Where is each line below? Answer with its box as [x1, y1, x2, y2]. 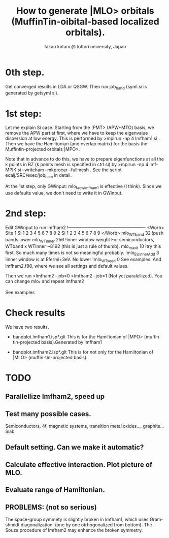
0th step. [5, 67, 45, 78]
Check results [5, 307, 65, 319]
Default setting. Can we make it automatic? [5, 443, 144, 452]
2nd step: [5, 208, 47, 219]
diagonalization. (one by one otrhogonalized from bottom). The [20, 522, 152, 528]
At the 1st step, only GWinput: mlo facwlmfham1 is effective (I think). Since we [5, 183, 162, 191]
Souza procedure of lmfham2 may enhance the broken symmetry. [5, 527, 143, 533]
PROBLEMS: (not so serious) [5, 503, 97, 512]
